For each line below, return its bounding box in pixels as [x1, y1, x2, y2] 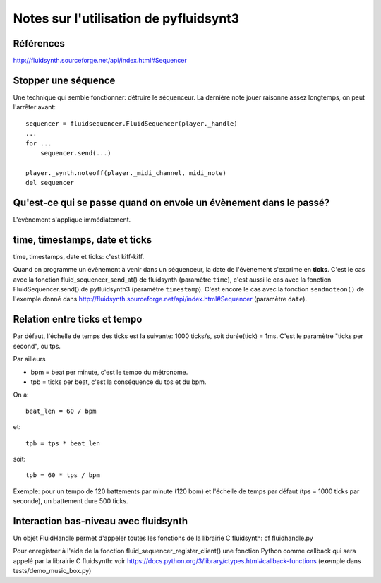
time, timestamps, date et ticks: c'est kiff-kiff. [13, 252, 145, 260]
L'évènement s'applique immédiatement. [13, 215, 131, 224]
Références [13, 37, 65, 49]
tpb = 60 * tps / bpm [25, 471, 100, 479]
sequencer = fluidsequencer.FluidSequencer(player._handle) [25, 119, 238, 127]
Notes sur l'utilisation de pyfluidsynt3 [13, 11, 240, 26]
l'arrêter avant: [13, 103, 56, 112]
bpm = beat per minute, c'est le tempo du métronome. [30, 368, 188, 376]
